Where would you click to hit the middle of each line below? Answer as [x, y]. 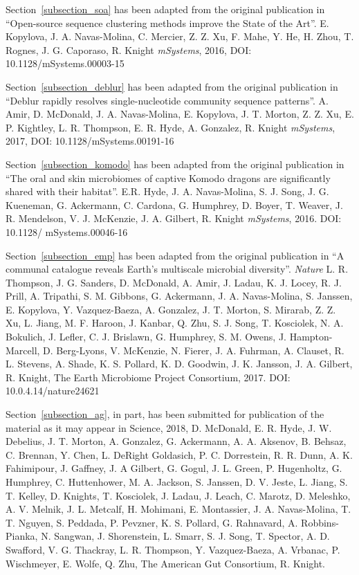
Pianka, [22, 536]
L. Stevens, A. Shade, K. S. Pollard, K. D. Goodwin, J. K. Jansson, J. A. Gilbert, [179, 364]
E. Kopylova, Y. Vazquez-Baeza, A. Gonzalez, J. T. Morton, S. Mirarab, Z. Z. [171, 309]
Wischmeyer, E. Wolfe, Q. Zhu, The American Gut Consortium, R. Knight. [165, 563]
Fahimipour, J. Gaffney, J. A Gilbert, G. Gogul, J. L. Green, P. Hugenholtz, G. [174, 468]
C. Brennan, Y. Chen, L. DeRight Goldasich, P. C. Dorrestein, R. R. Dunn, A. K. [179, 454]
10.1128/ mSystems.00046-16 [67, 231]
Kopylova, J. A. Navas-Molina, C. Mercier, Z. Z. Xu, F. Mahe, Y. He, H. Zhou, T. [180, 36]
